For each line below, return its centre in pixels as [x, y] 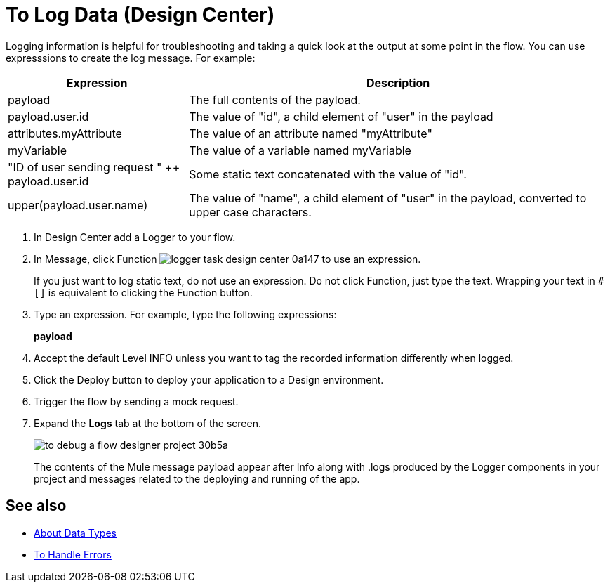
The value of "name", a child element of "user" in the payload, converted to [388, 198]
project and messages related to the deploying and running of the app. [197, 478]
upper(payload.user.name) [78, 205]
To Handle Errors [73, 554]
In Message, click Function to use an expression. [227, 259]
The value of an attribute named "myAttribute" [311, 133]
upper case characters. [250, 212]
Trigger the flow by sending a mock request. [136, 401]
